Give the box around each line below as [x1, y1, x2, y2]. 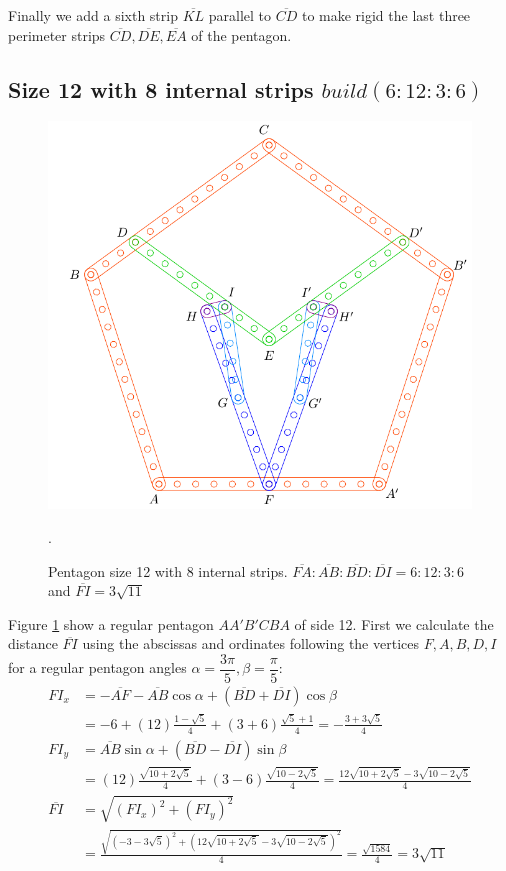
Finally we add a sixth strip [8, 5, 178, 25]
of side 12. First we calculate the [294, 613, 494, 634]
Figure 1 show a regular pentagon [8, 613, 214, 634]
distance [8, 633, 58, 654]
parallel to [208, 5, 271, 25]
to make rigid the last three [301, 5, 471, 25]
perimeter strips [8, 24, 106, 45]
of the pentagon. [191, 24, 292, 45]
